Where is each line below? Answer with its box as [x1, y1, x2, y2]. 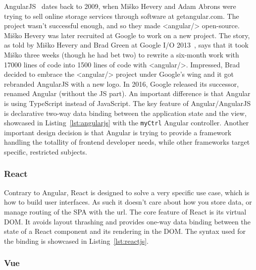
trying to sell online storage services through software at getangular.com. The [4, 10, 239, 21]
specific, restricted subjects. [4, 146, 87, 157]
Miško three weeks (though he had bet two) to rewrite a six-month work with [4, 49, 239, 59]
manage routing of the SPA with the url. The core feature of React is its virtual [4, 206, 247, 216]
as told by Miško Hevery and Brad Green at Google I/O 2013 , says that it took [4, 40, 249, 50]
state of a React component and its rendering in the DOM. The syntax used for [4, 226, 246, 236]
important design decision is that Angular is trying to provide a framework [4, 127, 232, 137]
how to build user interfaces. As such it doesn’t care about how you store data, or [4, 197, 252, 207]
